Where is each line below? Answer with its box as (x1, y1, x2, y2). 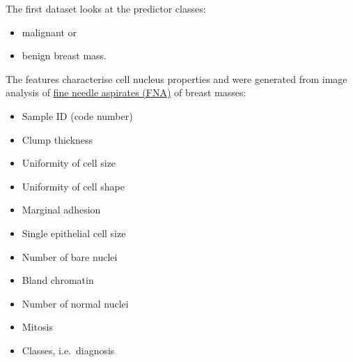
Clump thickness (22, 132, 93, 146)
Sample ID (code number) (22, 108, 133, 123)
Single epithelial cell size (22, 225, 126, 240)
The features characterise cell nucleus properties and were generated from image (6, 71, 347, 86)
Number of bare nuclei (22, 249, 118, 264)
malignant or (22, 24, 77, 39)
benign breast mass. (22, 48, 107, 63)
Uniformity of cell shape (22, 179, 125, 193)
